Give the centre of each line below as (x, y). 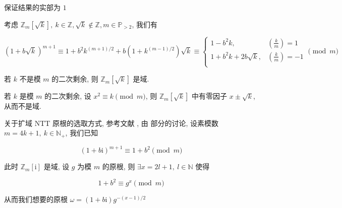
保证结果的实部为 (32, 7)
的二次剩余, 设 (68, 96)
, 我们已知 (82, 133)
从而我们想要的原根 (36, 199)
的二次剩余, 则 (75, 79)
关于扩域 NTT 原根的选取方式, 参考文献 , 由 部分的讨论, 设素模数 (111, 123)
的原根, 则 (119, 166)
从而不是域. (23, 106)
